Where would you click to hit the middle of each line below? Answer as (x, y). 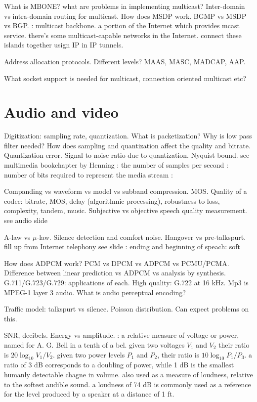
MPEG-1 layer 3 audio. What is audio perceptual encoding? (95, 292)
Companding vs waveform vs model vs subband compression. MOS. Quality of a (126, 191)
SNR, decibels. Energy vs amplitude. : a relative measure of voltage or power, (122, 335)
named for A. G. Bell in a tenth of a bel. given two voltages (94, 344)
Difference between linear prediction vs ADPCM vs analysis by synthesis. (115, 273)
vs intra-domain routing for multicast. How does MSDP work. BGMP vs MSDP (125, 16)
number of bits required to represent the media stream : (88, 174)
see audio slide (26, 220)
